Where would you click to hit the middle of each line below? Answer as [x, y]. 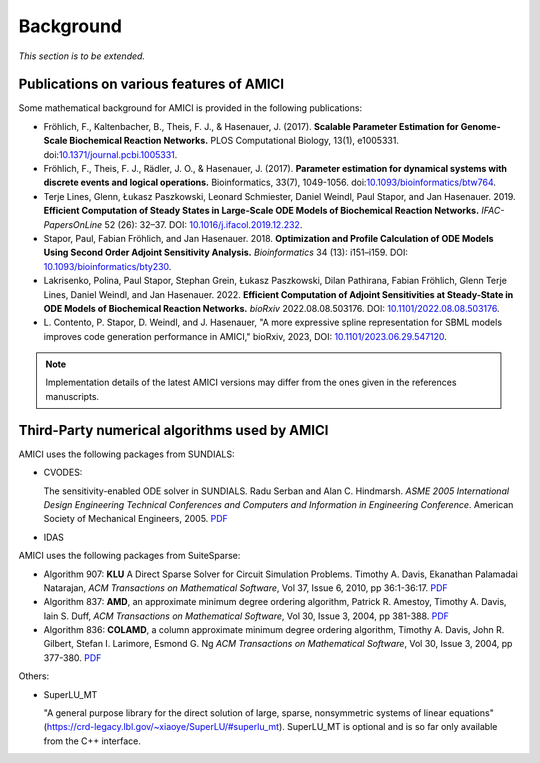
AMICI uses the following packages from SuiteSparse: [129, 556]
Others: [34, 676]
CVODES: [63, 472]
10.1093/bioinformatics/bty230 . [107, 266]
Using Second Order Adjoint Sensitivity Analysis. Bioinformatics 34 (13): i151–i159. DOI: [226, 252]
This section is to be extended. [81, 56]
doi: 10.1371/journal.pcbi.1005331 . [110, 154]
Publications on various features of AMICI [151, 84]
